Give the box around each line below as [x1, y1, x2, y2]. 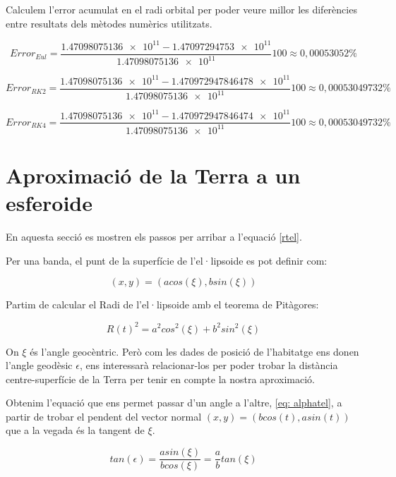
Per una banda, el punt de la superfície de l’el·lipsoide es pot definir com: [6, 253, 328, 267]
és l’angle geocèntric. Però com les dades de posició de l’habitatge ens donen [30, 344, 359, 358]
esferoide [6, 188, 93, 217]
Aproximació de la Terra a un [6, 161, 301, 190]
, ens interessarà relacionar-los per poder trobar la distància [79, 358, 338, 373]
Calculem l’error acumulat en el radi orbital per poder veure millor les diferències [6, 2, 357, 16]
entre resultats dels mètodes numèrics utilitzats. [6, 16, 212, 30]
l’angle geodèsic [6, 358, 73, 373]
